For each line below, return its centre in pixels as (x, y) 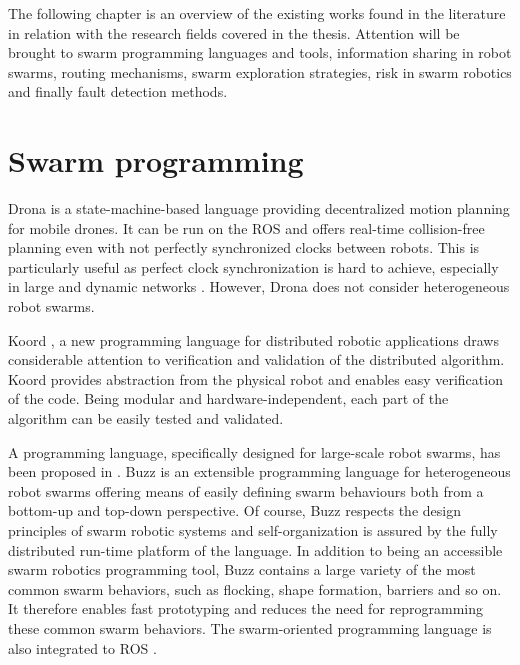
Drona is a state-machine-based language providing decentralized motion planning (259, 208)
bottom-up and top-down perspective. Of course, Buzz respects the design (234, 510)
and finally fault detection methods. (118, 91)
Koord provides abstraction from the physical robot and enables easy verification (255, 378)
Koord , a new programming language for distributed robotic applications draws (253, 339)
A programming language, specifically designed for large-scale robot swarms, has (254, 451)
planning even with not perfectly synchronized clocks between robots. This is (244, 247)
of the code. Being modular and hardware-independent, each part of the (228, 398)
